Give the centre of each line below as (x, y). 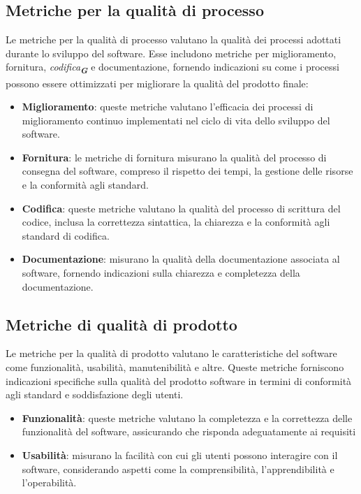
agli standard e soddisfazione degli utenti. (95, 394)
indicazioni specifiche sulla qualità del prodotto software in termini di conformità (179, 380)
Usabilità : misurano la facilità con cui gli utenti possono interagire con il (180, 455)
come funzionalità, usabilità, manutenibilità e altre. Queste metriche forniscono (175, 367)
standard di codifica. (66, 235)
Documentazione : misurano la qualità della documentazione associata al (181, 259)
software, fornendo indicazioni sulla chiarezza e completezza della (161, 273)
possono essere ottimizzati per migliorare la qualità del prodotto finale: (157, 83)
